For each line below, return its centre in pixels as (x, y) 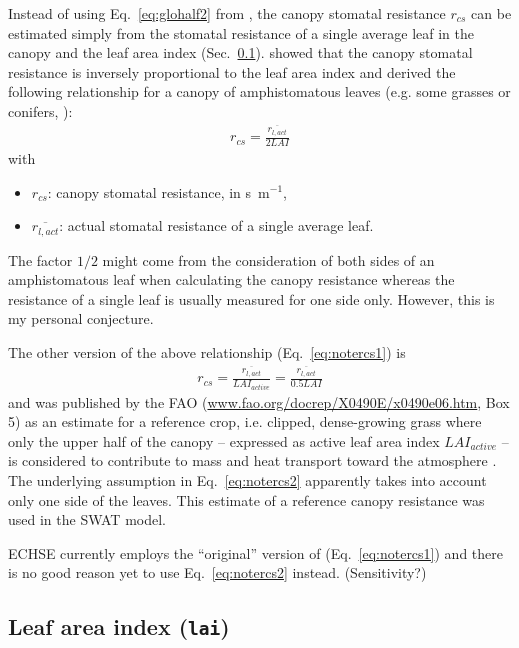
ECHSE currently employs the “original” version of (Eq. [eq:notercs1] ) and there (255, 552)
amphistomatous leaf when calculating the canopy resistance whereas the (231, 279)
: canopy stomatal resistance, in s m (158, 191)
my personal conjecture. (81, 318)
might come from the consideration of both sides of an (268, 259)
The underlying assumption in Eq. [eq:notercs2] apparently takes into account (247, 479)
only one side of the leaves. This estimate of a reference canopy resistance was (246, 499)
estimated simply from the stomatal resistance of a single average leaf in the (241, 32)
